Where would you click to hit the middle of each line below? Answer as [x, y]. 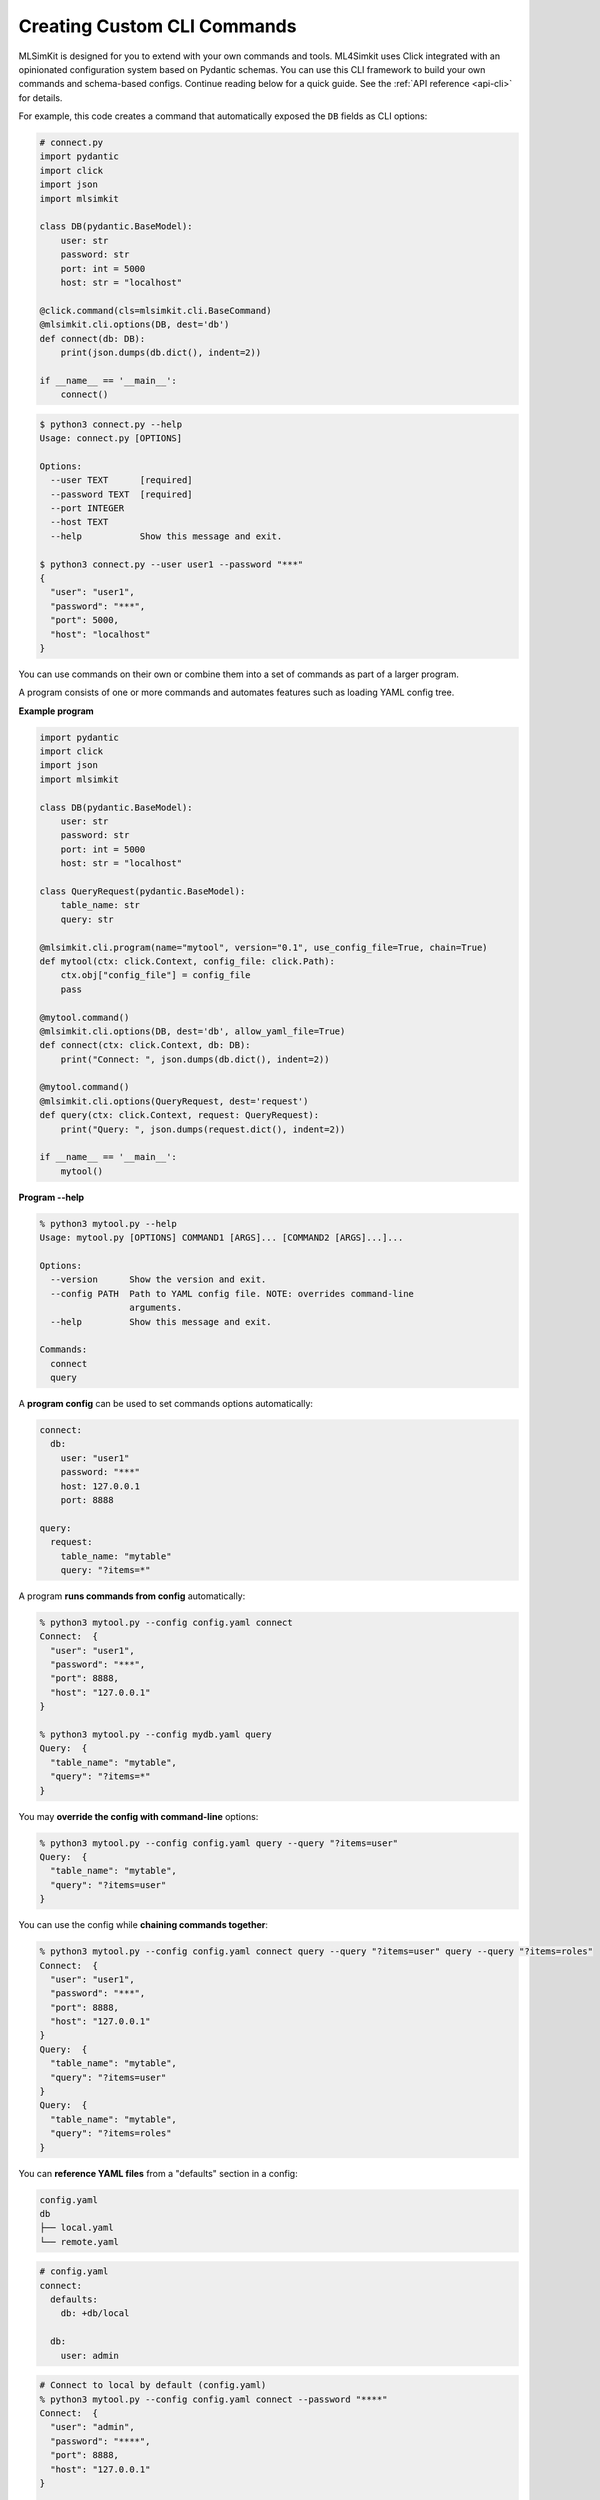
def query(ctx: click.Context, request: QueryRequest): [179, 1115]
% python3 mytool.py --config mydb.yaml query [155, 1734]
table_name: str [100, 905]
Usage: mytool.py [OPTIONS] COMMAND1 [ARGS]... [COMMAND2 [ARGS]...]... [221, 1238]
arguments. [155, 1308]
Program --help [51, 1197]
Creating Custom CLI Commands [157, 26]
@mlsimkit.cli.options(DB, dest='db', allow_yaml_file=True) [192, 1031]
